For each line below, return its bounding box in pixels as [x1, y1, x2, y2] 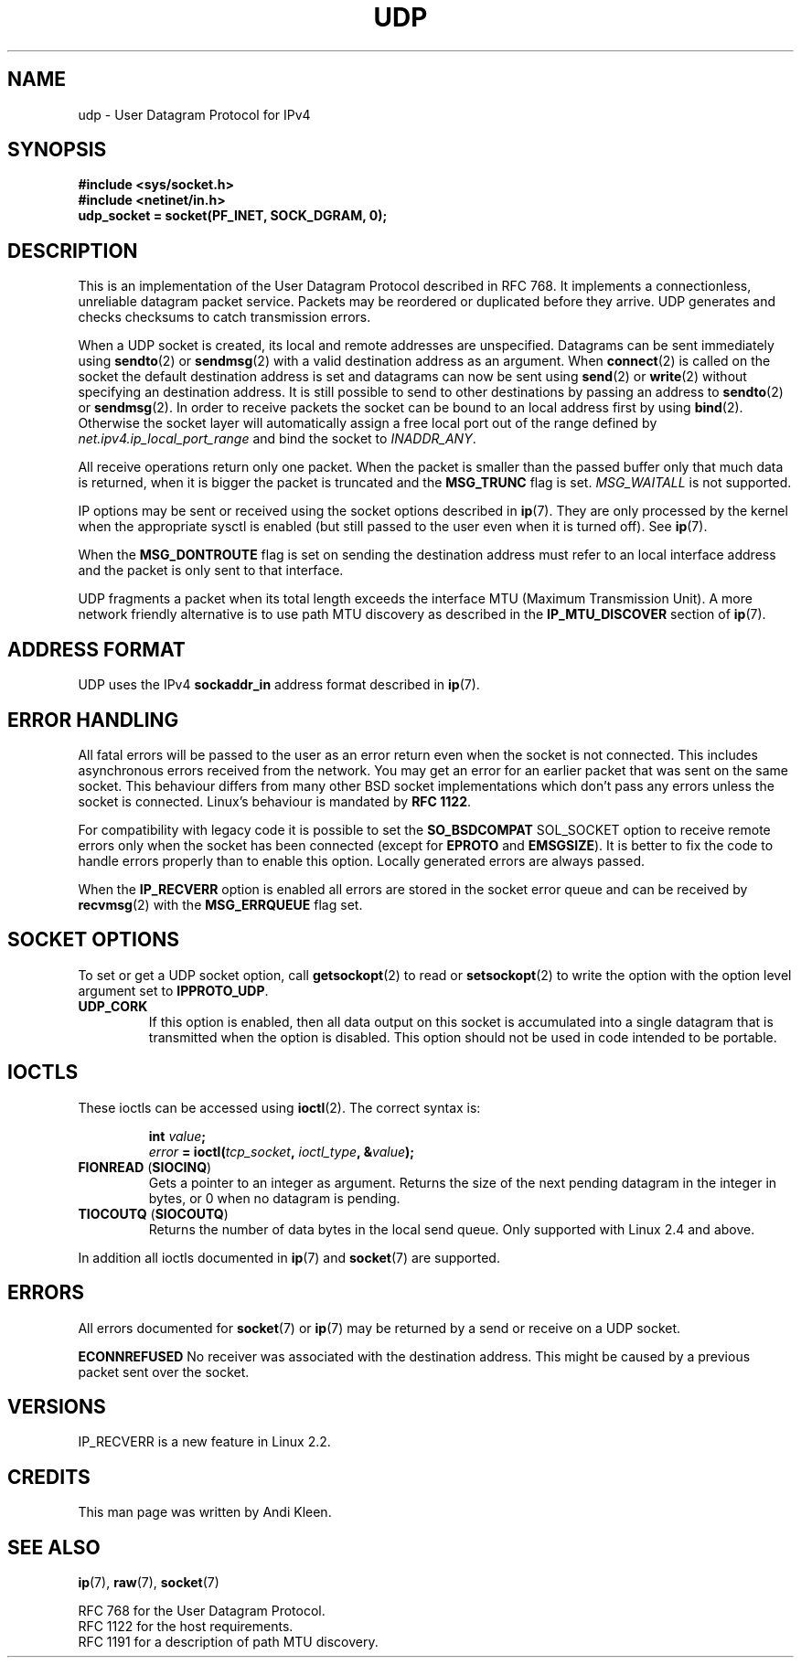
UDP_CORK [78, 998, 148, 1014]
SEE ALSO [7, 1535, 101, 1559]
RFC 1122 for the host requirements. [78, 1618, 294, 1635]
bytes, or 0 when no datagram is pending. [148, 1190, 400, 1206]
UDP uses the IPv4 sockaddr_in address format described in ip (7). [78, 677, 480, 693]
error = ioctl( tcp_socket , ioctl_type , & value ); [148, 1143, 415, 1159]
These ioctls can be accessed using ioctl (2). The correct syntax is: [78, 1099, 481, 1115]
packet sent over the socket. [78, 1363, 250, 1380]
